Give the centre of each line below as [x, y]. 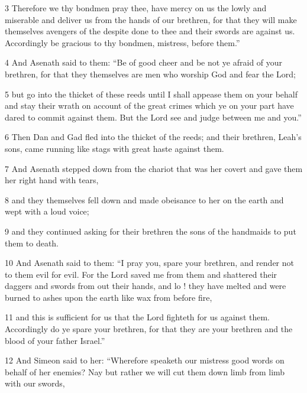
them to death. [32, 243]
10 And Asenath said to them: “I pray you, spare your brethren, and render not [149, 263]
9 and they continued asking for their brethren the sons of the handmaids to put [151, 231]
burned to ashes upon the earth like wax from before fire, [109, 297]
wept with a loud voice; [47, 211]
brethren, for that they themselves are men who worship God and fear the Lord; [150, 74]
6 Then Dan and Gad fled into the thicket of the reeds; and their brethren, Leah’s [153, 137]
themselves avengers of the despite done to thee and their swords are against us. [150, 31]
